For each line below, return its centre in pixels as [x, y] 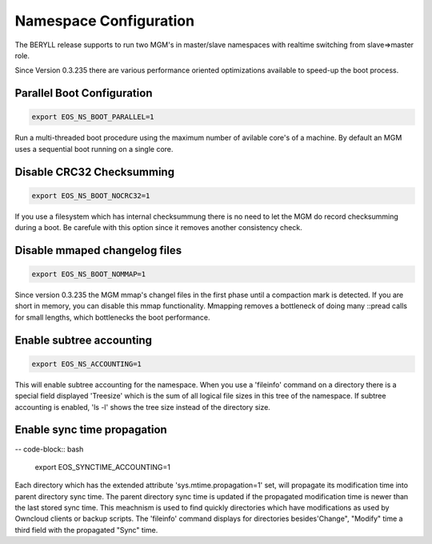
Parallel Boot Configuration [84, 93]
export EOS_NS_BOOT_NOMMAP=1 [89, 274]
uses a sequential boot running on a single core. [94, 149]
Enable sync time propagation [91, 430]
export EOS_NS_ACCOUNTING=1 [86, 364]
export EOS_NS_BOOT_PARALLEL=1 [93, 117]
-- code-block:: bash [49, 449]
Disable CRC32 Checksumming [95, 172]
